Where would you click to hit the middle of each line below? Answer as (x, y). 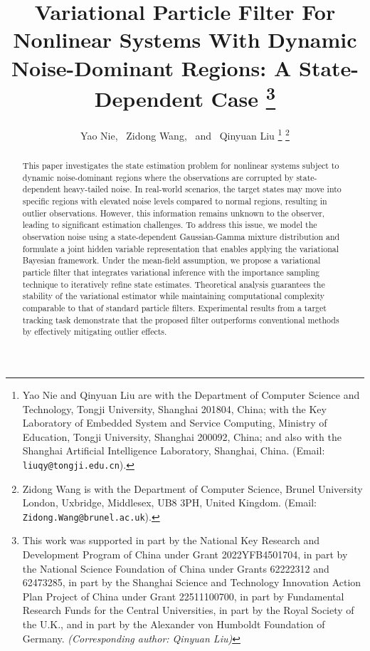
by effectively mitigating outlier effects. (95, 332)
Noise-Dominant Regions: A (151, 67)
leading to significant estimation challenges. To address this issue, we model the (170, 225)
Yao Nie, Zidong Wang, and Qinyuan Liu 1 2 (185, 134)
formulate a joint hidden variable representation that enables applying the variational (181, 248)
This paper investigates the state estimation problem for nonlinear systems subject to (181, 166)
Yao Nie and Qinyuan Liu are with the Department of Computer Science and (191, 394)
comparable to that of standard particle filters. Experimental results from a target (174, 307)
